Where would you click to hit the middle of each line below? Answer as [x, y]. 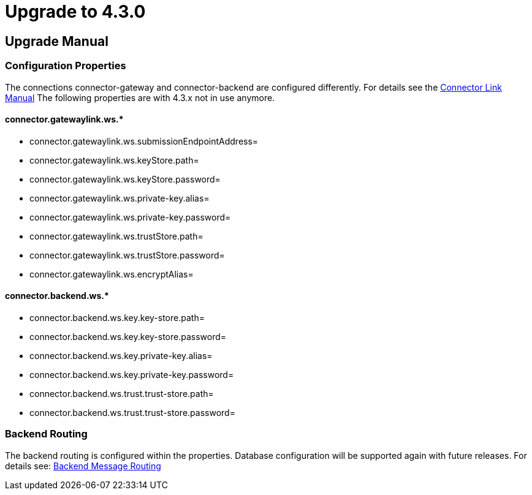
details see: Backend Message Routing [83, 466]
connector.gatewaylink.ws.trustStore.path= [116, 236]
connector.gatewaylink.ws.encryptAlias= [112, 274]
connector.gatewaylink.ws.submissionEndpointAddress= [144, 141]
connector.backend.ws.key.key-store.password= [128, 336]
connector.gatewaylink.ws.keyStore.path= [114, 160]
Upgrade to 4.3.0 [75, 12]
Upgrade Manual [57, 41]
